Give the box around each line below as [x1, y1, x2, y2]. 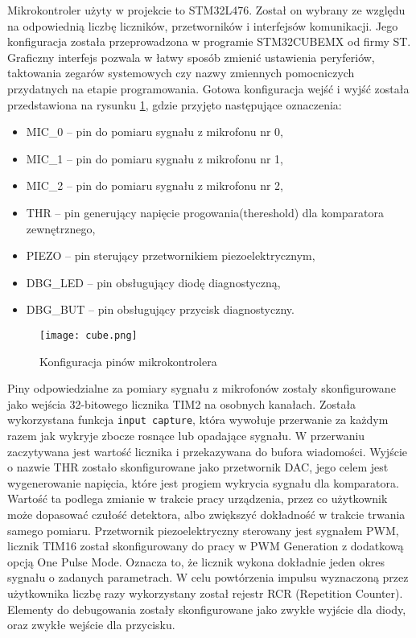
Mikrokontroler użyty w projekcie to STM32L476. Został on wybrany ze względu [7, 2, 406, 18]
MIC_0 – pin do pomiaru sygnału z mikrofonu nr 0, [26, 123, 283, 140]
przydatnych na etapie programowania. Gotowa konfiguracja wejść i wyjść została [7, 80, 410, 97]
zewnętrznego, [26, 220, 96, 237]
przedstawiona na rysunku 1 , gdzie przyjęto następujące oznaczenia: [7, 96, 342, 113]
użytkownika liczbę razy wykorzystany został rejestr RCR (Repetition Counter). [7, 584, 403, 601]
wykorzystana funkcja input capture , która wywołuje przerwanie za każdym [7, 411, 389, 428]
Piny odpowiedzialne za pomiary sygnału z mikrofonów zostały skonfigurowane [7, 380, 396, 397]
